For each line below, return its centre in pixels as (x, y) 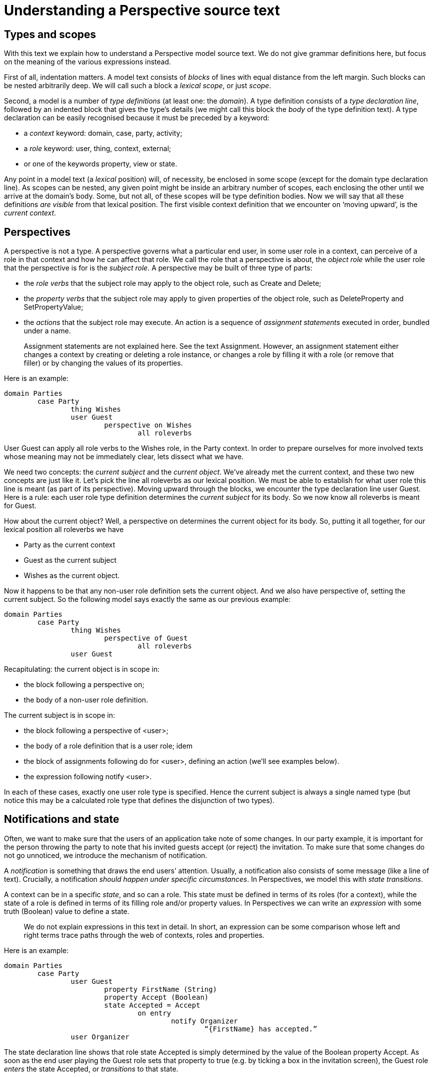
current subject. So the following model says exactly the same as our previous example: (147, 599)
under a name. (47, 331)
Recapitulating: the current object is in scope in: (82, 669)
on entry (154, 1013)
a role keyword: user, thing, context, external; (98, 149)
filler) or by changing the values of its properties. (103, 363)
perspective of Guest (146, 638)
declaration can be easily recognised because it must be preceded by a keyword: (137, 118)
